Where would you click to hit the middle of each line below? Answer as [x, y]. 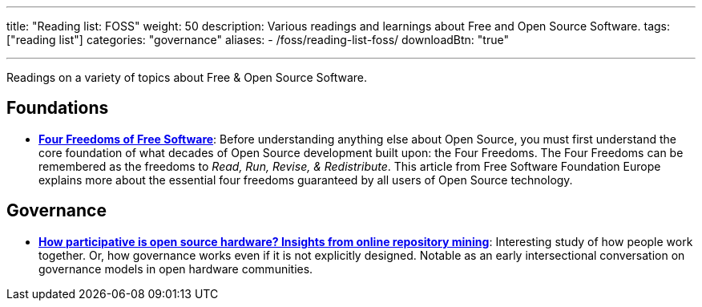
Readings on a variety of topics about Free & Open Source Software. [187, 77]
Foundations [58, 108]
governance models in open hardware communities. [176, 269]
